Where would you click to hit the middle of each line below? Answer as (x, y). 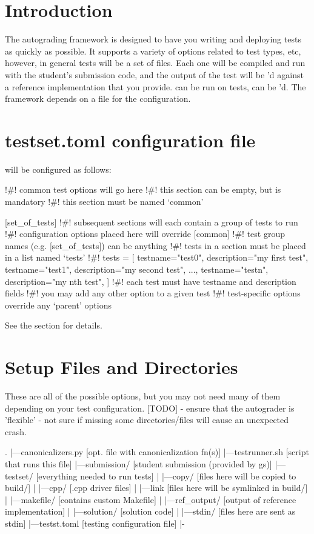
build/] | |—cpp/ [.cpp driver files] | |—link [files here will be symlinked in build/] (156, 488)
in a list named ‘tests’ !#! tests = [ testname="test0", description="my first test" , (157, 257)
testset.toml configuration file (130, 140)
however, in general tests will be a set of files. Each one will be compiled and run (155, 63)
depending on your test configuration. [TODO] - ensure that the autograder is (150, 408)
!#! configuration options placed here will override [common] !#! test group (145, 234)
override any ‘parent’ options (58, 305)
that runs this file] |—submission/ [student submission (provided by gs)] (139, 464)
